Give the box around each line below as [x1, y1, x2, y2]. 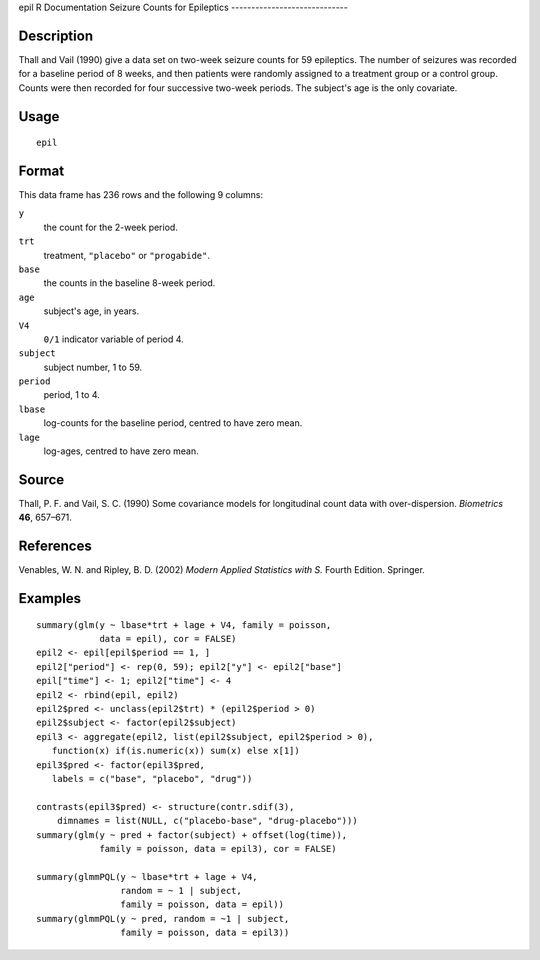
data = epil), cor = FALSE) [99, 633, 237, 645]
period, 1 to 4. [43, 389, 100, 401]
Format [18, 162, 65, 179]
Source [18, 471, 65, 488]
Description [18, 27, 94, 44]
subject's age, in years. [43, 305, 140, 317]
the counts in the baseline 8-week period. [43, 277, 216, 289]
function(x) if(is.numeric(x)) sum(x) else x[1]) [51, 745, 300, 757]
